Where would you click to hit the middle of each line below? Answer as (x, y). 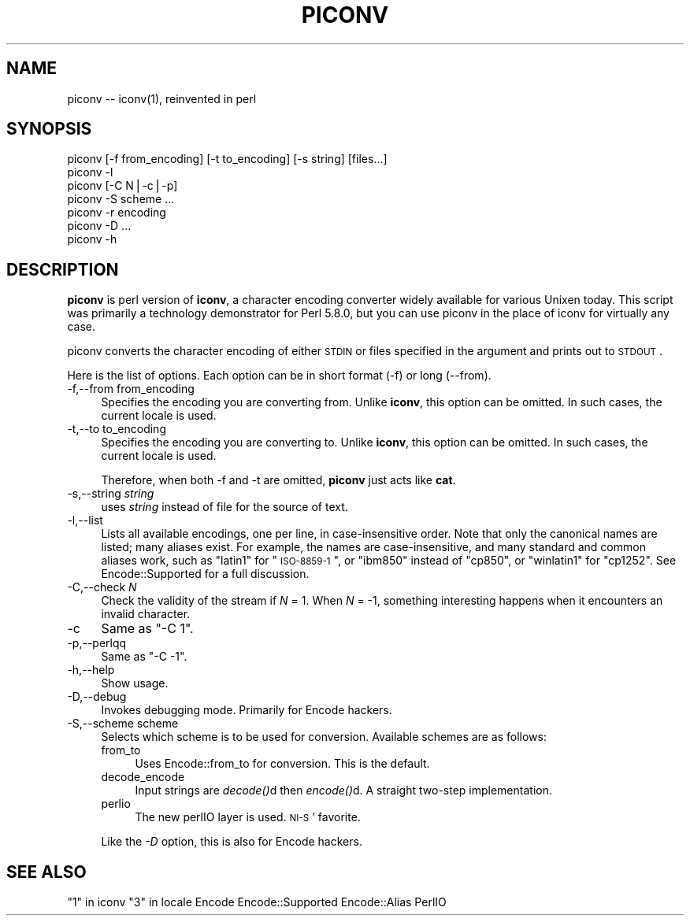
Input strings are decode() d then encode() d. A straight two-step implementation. (343, 791)
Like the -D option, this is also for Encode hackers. (232, 842)
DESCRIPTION (63, 269)
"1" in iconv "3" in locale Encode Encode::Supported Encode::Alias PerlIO (257, 902)
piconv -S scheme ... (121, 199)
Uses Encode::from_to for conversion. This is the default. (282, 764)
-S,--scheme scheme (123, 724)
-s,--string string (111, 494)
